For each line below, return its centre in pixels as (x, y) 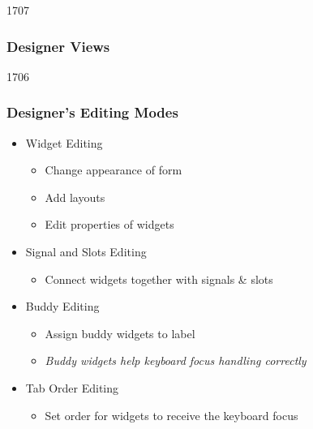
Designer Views (58, 46)
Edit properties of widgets (109, 224)
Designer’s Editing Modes (92, 112)
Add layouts (75, 197)
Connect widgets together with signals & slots (159, 279)
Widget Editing (64, 142)
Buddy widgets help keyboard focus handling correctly (176, 360)
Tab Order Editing (72, 387)
